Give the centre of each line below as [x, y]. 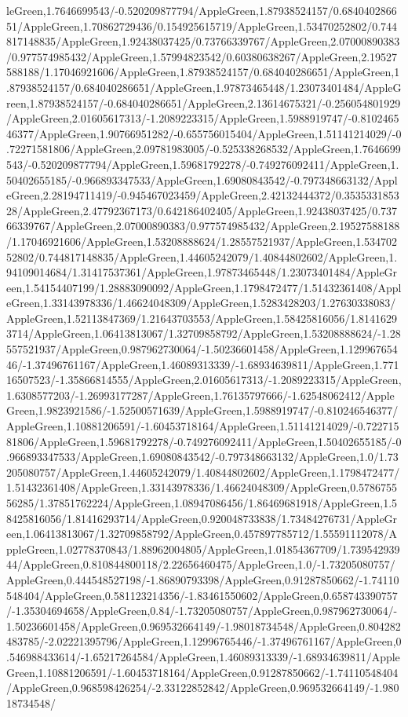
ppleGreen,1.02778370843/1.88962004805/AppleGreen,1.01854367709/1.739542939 [203, 549]
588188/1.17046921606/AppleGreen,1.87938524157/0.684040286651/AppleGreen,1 [203, 72]
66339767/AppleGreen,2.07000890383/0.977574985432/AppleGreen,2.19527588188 [203, 226]
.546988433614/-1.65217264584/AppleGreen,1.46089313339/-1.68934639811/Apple [203, 656]
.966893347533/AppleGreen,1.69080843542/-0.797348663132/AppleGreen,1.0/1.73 [202, 457]
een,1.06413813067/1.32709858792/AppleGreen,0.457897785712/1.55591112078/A [202, 534]
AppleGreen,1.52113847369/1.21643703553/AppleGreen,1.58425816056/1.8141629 [202, 318]
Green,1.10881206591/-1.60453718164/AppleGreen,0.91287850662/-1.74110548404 [202, 672]
